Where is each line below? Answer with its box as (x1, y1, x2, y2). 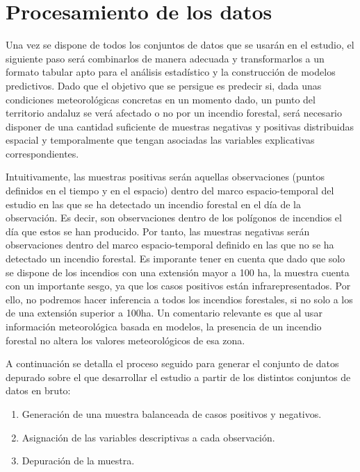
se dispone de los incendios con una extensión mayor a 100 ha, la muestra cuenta (6, 264, 350, 279)
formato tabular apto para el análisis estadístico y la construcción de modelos (6, 65, 336, 79)
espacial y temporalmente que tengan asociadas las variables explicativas (6, 133, 315, 147)
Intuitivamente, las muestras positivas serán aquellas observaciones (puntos (6, 169, 325, 184)
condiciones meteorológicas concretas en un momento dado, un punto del (6, 92, 316, 106)
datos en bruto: (6, 383, 71, 398)
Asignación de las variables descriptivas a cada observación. (22, 430, 275, 444)
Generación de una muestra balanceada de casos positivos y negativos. (22, 406, 322, 421)
